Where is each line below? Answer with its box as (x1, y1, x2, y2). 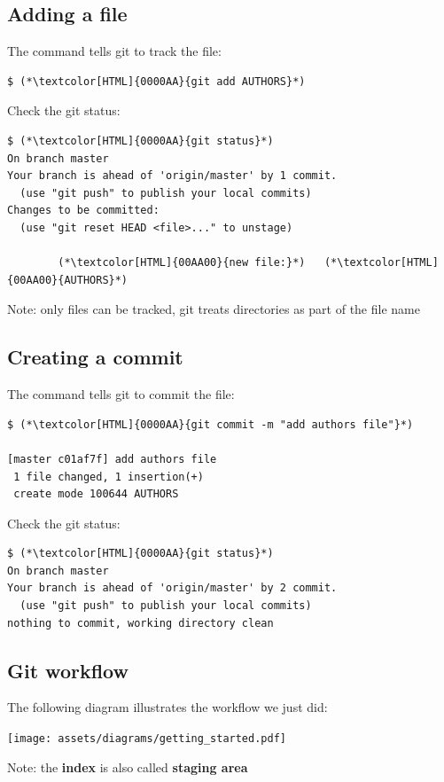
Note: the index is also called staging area (7, 757, 248, 776)
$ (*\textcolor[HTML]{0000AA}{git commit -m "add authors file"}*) (7, 418, 414, 431)
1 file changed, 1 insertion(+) (13, 470, 204, 483)
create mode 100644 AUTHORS (13, 488, 179, 501)
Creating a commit (7, 343, 183, 371)
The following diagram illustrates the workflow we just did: (7, 698, 328, 716)
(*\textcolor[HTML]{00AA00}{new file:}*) (58, 256, 306, 270)
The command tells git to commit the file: (7, 385, 235, 403)
